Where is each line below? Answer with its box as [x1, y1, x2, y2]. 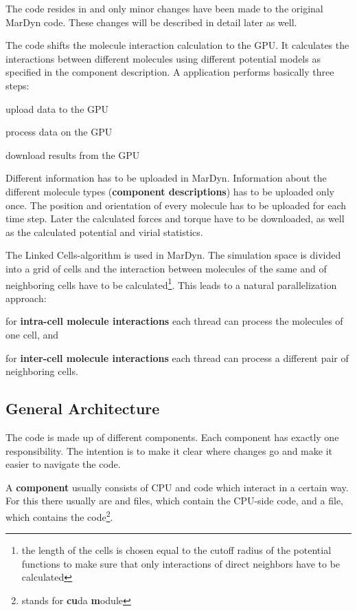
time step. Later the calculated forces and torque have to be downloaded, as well [5, 211, 345, 226]
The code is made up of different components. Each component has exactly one [5, 429, 339, 444]
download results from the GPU [5, 147, 140, 162]
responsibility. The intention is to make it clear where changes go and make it [5, 443, 332, 458]
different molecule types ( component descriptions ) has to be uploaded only [5, 184, 334, 198]
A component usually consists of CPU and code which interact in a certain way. [5, 480, 349, 494]
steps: [5, 78, 30, 92]
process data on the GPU [5, 125, 113, 139]
